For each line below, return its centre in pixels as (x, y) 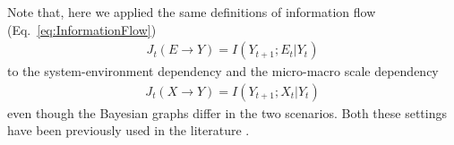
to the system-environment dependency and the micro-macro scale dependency (223, 71)
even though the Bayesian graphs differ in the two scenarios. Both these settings (227, 112)
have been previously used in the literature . (128, 130)
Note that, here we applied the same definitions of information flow (192, 12)
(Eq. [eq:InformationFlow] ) (82, 29)
